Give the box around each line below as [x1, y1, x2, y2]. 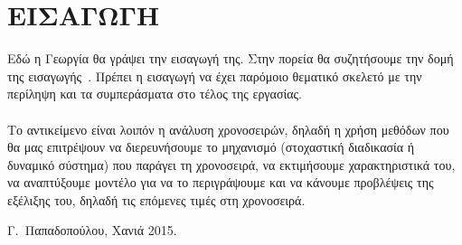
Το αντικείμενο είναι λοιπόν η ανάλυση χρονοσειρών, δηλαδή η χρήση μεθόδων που [7, 119, 449, 138]
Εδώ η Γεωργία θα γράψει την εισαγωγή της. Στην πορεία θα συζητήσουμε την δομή [7, 49, 454, 68]
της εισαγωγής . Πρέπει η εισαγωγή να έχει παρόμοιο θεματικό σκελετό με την [7, 66, 422, 85]
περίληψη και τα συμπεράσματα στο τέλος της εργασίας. [7, 84, 302, 103]
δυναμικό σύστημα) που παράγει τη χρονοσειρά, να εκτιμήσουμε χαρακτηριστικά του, [7, 155, 456, 174]
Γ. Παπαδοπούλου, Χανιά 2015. [7, 221, 177, 240]
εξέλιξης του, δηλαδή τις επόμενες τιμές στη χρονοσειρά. [7, 190, 306, 209]
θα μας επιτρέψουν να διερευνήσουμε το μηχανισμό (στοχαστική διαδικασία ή [7, 137, 415, 156]
